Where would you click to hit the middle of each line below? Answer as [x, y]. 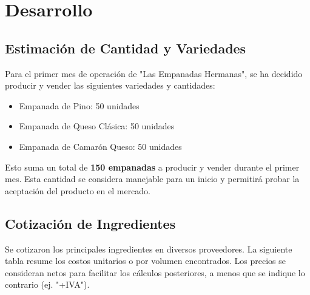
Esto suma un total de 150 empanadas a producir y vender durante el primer [152, 167]
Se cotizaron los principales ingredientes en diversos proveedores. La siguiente [149, 249]
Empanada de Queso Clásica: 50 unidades [97, 126]
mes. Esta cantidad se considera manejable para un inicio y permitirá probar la [152, 179]
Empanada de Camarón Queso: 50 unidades [100, 146]
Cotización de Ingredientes [90, 223]
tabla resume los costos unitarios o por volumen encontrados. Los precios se [146, 261]
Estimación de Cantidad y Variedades [126, 48]
